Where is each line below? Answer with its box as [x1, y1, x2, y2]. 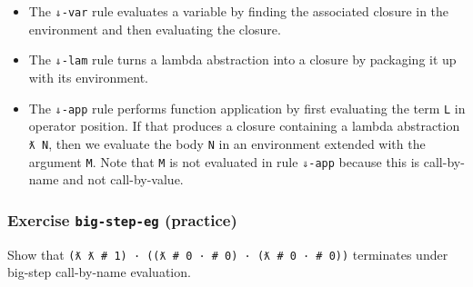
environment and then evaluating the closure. [28, 19, 281, 38]
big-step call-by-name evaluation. [7, 262, 191, 282]
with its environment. [28, 68, 148, 87]
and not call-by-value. [63, 170, 184, 189]
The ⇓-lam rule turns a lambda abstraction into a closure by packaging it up [28, 50, 457, 69]
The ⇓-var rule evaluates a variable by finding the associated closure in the [28, 2, 449, 21]
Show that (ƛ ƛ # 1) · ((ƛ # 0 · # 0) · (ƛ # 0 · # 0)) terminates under [7, 244, 448, 263]
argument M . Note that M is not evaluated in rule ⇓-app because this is [28, 152, 420, 171]
